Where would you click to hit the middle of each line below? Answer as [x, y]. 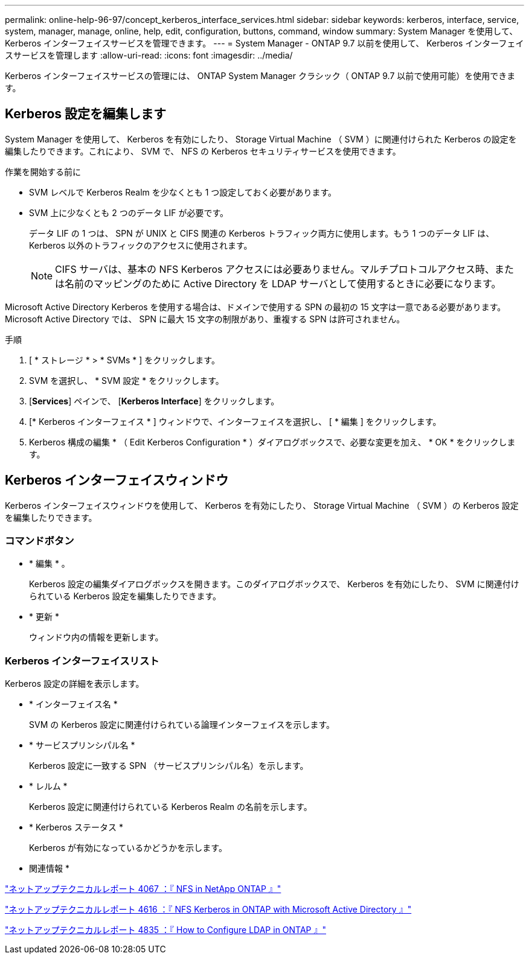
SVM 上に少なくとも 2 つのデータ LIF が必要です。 [129, 212]
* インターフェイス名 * [73, 704]
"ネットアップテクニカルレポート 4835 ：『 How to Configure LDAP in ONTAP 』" [166, 930]
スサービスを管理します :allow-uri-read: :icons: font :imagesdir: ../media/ [149, 55]
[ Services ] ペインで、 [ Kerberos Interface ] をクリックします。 [154, 401]
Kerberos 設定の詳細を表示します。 [75, 684]
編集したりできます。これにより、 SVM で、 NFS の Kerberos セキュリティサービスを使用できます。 [203, 151]
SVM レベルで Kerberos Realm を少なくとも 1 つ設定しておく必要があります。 [183, 192]
